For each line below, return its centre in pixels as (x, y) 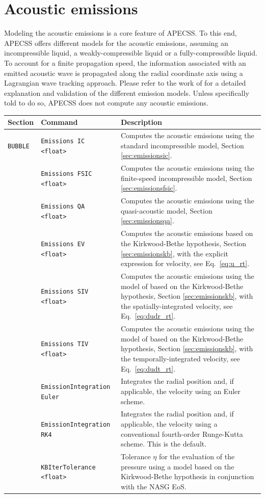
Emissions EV (63, 244)
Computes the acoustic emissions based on (187, 233)
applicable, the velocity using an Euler (180, 391)
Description (141, 122)
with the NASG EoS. (153, 486)
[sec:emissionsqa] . (147, 220)
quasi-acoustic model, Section (166, 210)
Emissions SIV (65, 292)
